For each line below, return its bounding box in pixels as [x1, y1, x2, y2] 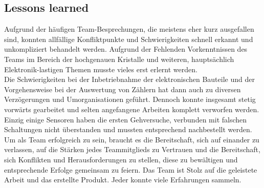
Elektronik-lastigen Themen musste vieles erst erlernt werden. [4, 64, 197, 74]
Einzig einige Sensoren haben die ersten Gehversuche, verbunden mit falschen [4, 114, 247, 124]
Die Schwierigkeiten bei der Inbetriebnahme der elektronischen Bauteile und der [4, 74, 255, 85]
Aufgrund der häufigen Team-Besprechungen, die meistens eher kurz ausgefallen [4, 24, 254, 34]
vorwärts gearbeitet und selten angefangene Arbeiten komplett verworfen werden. [4, 103, 259, 114]
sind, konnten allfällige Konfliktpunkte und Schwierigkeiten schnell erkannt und [4, 33, 253, 44]
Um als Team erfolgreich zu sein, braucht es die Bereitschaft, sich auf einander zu [4, 134, 259, 144]
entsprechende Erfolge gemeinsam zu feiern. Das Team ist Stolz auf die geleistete [4, 164, 257, 175]
